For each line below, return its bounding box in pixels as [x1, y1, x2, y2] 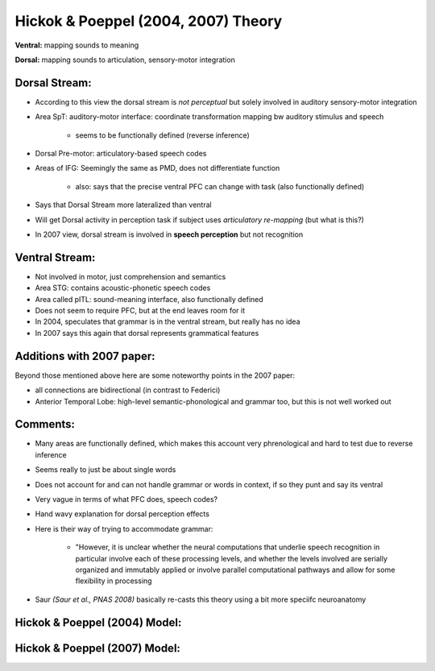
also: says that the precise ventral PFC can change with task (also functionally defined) [75, 181, 365, 191]
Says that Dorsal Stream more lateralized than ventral [35, 200, 213, 209]
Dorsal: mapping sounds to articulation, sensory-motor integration [14, 55, 235, 64]
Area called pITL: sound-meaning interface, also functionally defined [35, 294, 263, 304]
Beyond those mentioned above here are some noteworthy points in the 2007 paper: [14, 371, 296, 380]
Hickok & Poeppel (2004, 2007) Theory [14, 12, 283, 30]
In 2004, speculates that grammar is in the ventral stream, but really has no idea [35, 317, 301, 326]
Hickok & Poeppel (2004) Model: [14, 615, 182, 629]
